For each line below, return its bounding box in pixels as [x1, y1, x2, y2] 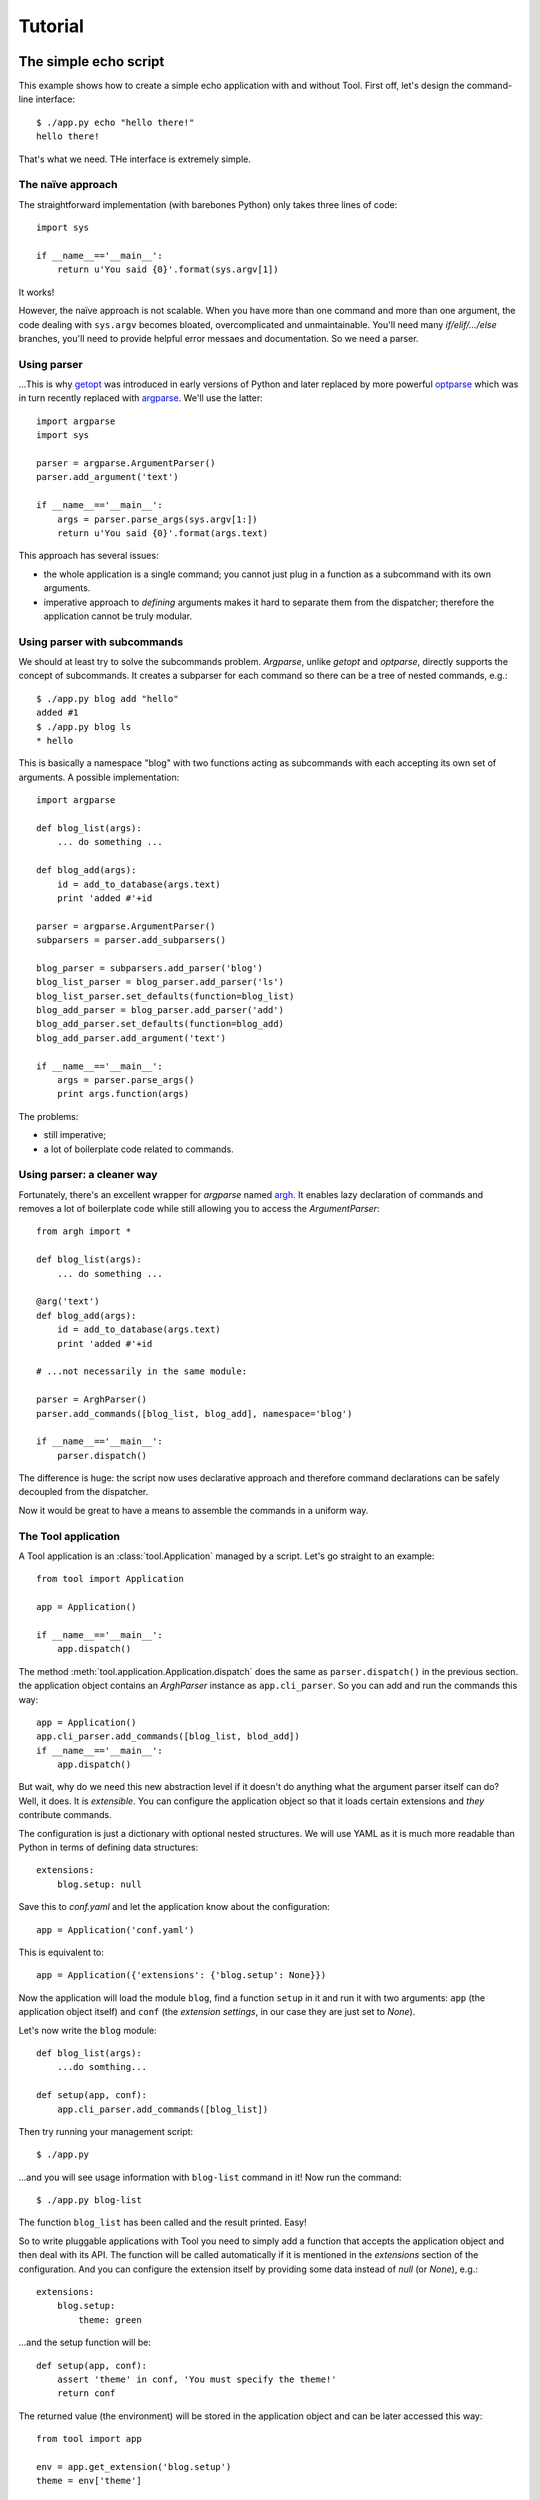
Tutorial [18, 15, 85, 37]
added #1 [36, 707, 79, 719]
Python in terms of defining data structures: [18, 1841, 199, 1854]
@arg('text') [36, 1296, 100, 1307]
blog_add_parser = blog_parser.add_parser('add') [36, 1005, 285, 1016]
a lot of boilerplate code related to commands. [43, 1143, 234, 1155]
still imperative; [43, 1129, 107, 1141]
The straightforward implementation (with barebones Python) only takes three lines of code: [18, 198, 398, 210]
